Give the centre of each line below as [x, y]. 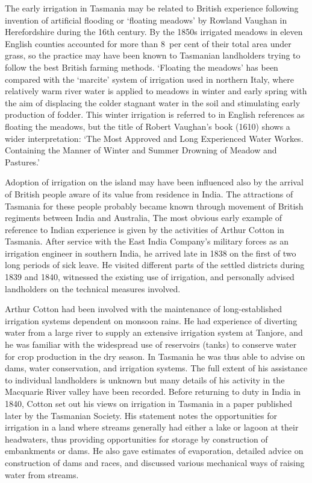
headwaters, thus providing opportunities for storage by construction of [136, 439]
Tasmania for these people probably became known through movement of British [154, 206]
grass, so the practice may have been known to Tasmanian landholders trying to [153, 55]
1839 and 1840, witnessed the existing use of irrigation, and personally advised [150, 277]
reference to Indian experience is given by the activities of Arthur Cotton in [145, 229]
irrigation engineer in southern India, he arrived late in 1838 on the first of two [151, 253]
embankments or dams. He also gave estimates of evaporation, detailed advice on [154, 451]
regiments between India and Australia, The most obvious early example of [144, 218]
